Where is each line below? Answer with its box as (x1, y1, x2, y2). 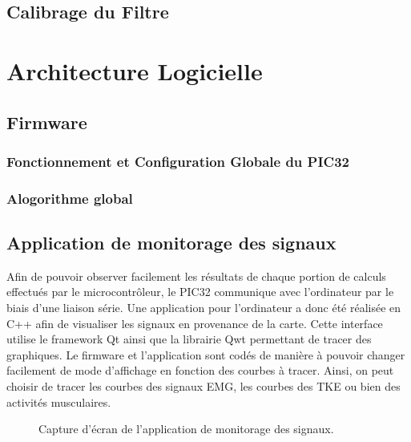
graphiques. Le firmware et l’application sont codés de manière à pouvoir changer (6, 346, 405, 363)
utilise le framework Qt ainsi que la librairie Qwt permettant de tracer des (6, 330, 372, 347)
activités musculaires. (6, 393, 111, 410)
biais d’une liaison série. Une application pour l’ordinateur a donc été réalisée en (6, 299, 401, 316)
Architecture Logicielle (6, 54, 263, 87)
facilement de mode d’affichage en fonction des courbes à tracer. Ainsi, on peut (6, 362, 394, 379)
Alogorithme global (6, 188, 133, 208)
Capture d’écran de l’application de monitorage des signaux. (38, 420, 334, 437)
